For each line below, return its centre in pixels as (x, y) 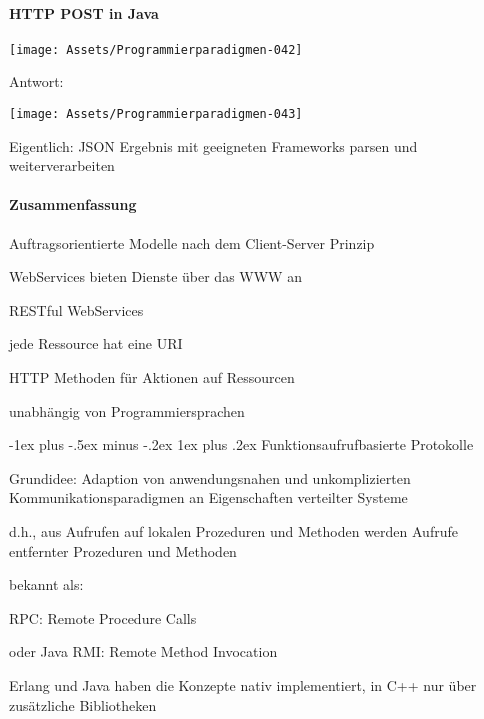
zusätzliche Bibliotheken (83, 704)
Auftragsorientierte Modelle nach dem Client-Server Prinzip (192, 242)
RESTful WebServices (76, 309)
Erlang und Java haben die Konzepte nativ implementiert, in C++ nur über (243, 685)
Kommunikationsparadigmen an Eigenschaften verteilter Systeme (208, 497)
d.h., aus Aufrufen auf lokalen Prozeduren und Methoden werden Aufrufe (233, 531)
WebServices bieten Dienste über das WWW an (155, 276)
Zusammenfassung (73, 204)
